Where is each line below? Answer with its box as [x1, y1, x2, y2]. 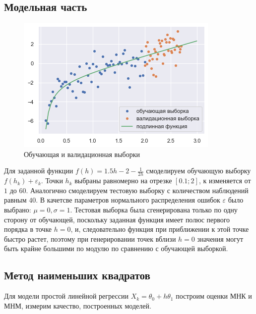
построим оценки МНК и [176, 291, 252, 301]
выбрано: [4, 205, 31, 214]
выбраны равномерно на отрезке [74, 175, 172, 186]
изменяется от [208, 175, 251, 186]
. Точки [41, 175, 63, 186]
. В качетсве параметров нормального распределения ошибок [36, 195, 220, 205]
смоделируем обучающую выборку [146, 165, 251, 176]
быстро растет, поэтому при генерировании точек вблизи [4, 233, 176, 244]
